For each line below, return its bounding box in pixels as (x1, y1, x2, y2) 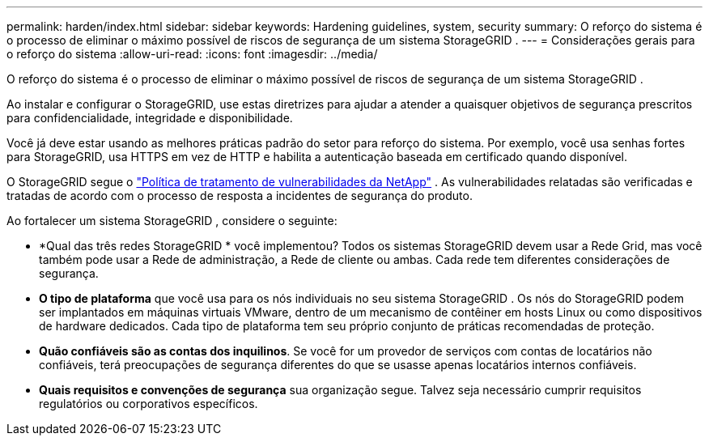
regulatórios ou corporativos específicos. (39, 397, 258, 410)
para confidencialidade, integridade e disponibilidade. (6, 111, 293, 125)
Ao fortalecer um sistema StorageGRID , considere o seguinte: (6, 214, 338, 227)
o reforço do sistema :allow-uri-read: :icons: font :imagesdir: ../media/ (6, 47, 378, 61)
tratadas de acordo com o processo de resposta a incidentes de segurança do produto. (6, 189, 473, 202)
